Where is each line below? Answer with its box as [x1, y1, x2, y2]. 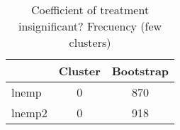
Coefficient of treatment [30, 1, 150, 18]
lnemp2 [11, 104, 47, 121]
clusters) [69, 34, 111, 50]
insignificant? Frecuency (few [18, 18, 162, 34]
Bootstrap [111, 63, 169, 79]
